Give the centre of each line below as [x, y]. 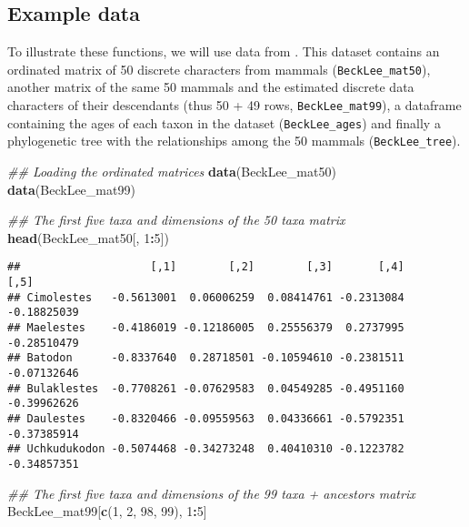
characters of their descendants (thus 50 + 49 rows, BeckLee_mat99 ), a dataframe [234, 105]
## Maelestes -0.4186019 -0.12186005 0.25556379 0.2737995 [206, 328]
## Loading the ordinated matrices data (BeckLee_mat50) [172, 172]
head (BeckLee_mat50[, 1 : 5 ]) [88, 237]
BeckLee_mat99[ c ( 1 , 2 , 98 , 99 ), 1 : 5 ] [107, 511]
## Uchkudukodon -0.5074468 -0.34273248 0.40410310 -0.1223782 [206, 449]
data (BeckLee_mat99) [71, 189]
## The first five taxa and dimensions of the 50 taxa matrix [176, 220]
